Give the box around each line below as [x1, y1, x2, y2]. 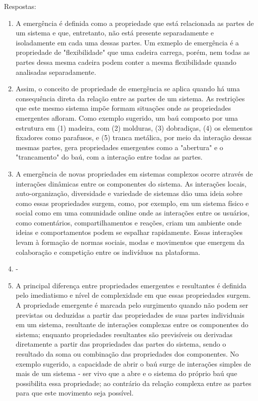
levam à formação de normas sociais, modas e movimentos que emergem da [15, 237, 245, 247]
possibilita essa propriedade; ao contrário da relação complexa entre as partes [15, 378, 252, 388]
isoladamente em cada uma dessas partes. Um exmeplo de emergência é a [15, 37, 239, 47]
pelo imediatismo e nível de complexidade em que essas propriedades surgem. [15, 290, 251, 300]
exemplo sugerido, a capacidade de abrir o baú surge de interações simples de [15, 358, 251, 369]
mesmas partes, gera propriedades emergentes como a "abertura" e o [15, 142, 223, 152]
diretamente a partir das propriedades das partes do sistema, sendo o [15, 339, 226, 349]
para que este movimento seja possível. [15, 388, 134, 398]
